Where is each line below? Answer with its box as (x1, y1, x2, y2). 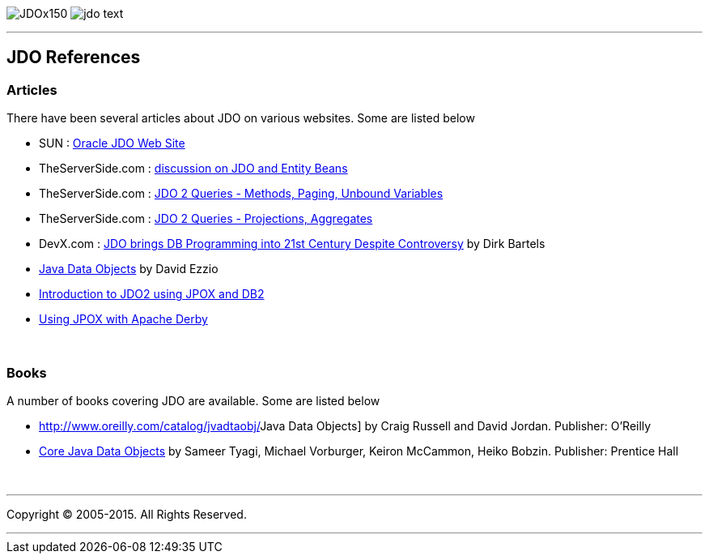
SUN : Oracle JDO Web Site (39, 136, 185, 151)
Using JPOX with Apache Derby (39, 312, 208, 327)
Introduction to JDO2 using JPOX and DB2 (39, 287, 265, 301)
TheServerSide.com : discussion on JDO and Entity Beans (39, 161, 348, 176)
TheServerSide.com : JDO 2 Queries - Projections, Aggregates (39, 212, 373, 226)
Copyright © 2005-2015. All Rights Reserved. (6, 507, 247, 521)
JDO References (6, 47, 141, 68)
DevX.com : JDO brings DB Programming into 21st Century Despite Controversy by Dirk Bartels (39, 237, 546, 251)
